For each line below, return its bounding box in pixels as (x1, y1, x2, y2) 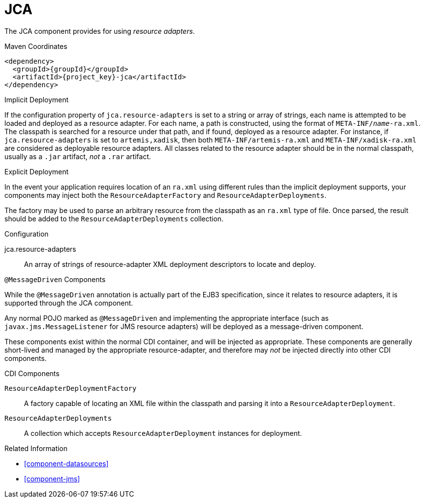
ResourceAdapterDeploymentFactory (4, 384, 137, 392)
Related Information (4, 444, 68, 453)
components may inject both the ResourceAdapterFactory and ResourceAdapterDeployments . (4, 191, 327, 199)
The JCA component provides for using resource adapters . (4, 26, 195, 35)
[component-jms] (24, 474, 80, 483)
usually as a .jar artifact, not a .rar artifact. (4, 152, 151, 161)
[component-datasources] (24, 459, 109, 468)
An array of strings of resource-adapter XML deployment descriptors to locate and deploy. (24, 260, 316, 268)
